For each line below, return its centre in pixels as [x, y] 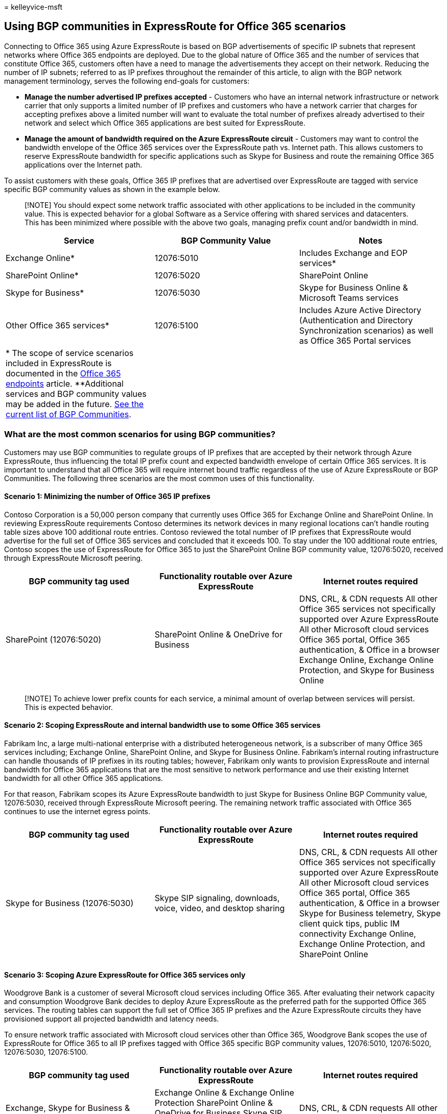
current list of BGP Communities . [68, 414]
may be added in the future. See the [75, 404]
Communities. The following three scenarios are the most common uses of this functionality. [159, 478]
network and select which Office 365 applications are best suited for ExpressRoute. [165, 123]
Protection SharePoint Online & [214, 1103]
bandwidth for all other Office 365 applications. [84, 778]
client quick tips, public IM [349, 924]
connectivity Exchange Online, [358, 934]
